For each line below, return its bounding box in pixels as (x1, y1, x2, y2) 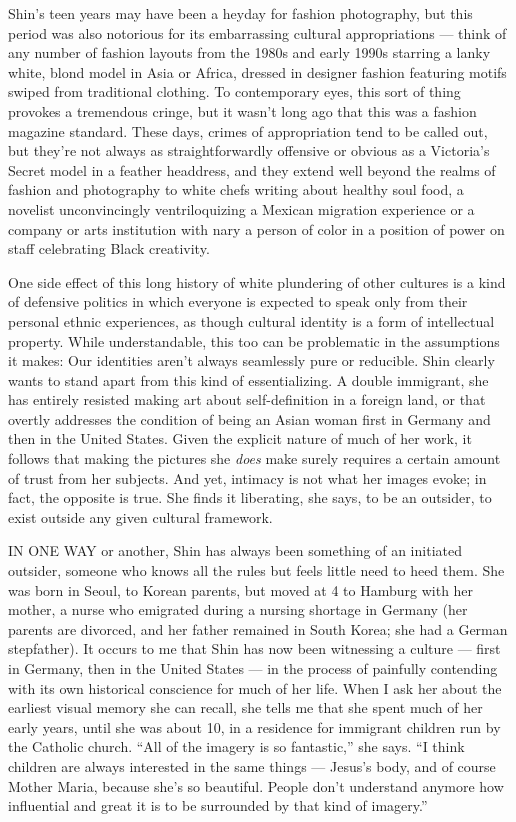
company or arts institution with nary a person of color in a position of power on (8, 218, 505, 239)
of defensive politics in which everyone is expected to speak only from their (8, 291, 468, 312)
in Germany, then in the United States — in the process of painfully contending (8, 658, 498, 678)
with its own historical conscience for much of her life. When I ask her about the (8, 677, 502, 698)
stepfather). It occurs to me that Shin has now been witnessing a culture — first (8, 638, 501, 659)
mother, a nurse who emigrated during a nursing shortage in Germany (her (8, 599, 468, 620)
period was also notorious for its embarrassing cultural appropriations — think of (8, 22, 507, 43)
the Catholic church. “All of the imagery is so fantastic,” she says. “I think (8, 736, 465, 757)
